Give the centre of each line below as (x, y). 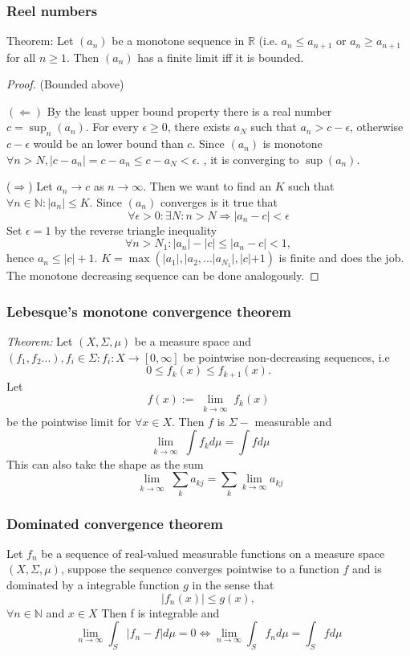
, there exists (199, 127)
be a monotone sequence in (178, 41)
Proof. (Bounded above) (65, 84)
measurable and (293, 421)
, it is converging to (251, 159)
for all (21, 57)
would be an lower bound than (108, 143)
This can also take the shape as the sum (105, 463)
